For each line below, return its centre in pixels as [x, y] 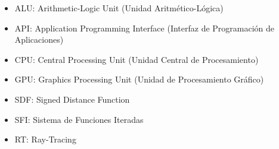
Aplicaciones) [39, 39]
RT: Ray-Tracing [45, 139]
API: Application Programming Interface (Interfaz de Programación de [145, 28]
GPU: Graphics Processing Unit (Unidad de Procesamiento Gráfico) [139, 79]
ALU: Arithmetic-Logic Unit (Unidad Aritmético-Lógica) [119, 8]
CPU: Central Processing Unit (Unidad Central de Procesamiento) [137, 59]
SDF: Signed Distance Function [72, 99]
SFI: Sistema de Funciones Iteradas [79, 119]
